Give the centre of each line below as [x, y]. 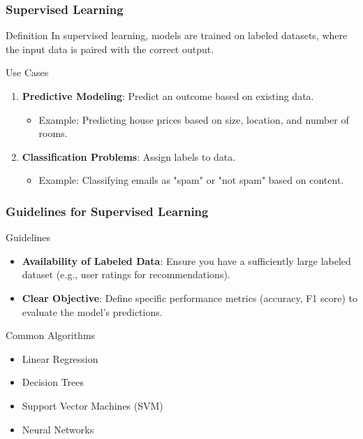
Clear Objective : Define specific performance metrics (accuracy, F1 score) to [190, 297]
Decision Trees [53, 382]
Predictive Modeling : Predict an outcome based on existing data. [168, 96]
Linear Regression [60, 358]
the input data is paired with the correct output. [110, 49]
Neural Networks [58, 429]
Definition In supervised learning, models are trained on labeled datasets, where [177, 35]
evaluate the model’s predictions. [92, 311]
